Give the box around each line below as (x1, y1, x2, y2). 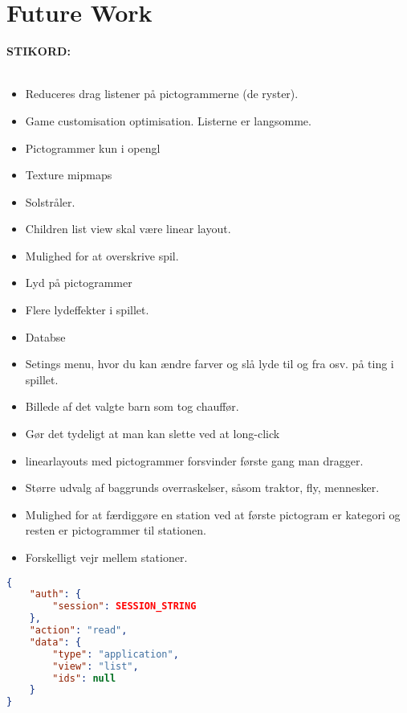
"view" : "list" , (52, 660, 139, 672)
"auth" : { (29, 588, 82, 600)
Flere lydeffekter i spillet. (25, 301, 149, 318)
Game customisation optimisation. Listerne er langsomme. (25, 112, 311, 129)
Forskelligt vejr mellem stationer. (25, 549, 188, 565)
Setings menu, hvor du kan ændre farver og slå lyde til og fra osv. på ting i (25, 355, 394, 372)
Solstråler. (25, 193, 75, 210)
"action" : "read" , (29, 625, 128, 637)
